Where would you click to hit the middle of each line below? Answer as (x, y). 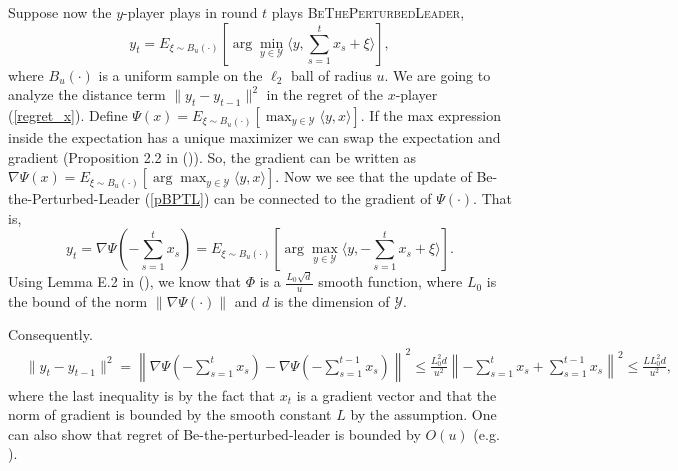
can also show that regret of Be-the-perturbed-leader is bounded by (214, 433)
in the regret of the (324, 94)
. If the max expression (430, 114)
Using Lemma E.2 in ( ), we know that (125, 281)
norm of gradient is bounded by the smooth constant (170, 414)
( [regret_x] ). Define (68, 114)
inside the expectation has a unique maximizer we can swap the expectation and (254, 136)
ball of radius (331, 74)
